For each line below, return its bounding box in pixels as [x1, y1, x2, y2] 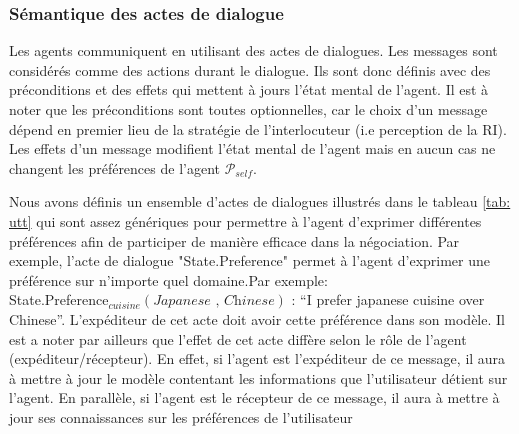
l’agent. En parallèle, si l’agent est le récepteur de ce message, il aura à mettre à [9, 387, 500, 408]
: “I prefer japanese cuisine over [291, 289, 485, 310]
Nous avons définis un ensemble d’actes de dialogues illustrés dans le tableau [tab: [9, 191, 511, 212]
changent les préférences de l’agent [9, 157, 220, 178]
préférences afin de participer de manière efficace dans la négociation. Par [9, 230, 460, 251]
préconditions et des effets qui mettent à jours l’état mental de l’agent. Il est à [9, 79, 489, 100]
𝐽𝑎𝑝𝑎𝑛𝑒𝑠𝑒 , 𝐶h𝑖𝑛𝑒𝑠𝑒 [153, 294, 275, 309]
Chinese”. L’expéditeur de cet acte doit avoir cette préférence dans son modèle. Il [9, 308, 505, 329]
